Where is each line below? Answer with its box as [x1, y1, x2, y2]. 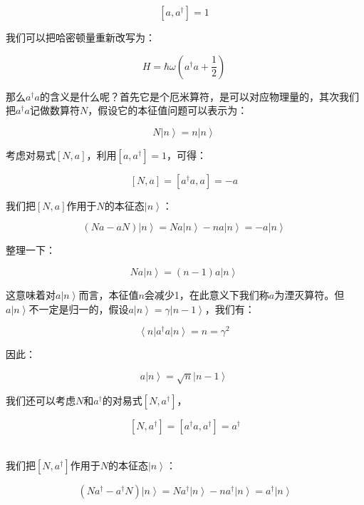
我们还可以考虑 [6, 393, 76, 408]
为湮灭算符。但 [274, 287, 345, 302]
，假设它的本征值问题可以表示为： [88, 103, 248, 118]
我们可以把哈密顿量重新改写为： [6, 30, 155, 44]
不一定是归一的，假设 [28, 301, 129, 316]
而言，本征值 [78, 287, 139, 302]
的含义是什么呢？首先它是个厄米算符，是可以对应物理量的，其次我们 [39, 88, 359, 103]
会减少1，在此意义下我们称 [144, 287, 269, 302]
